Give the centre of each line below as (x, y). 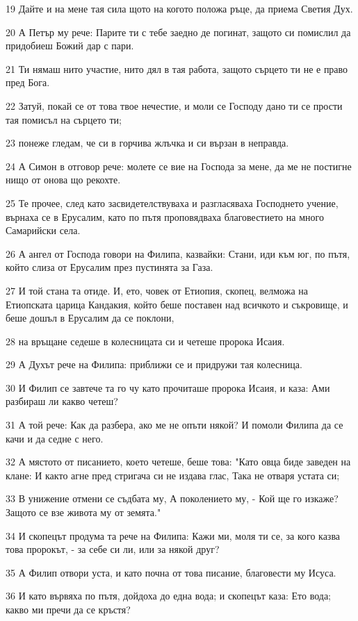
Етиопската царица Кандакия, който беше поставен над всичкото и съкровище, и (177, 304)
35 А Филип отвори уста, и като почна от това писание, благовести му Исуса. (171, 572)
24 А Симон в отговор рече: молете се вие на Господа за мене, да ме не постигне (179, 166)
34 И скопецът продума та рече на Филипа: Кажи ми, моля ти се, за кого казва (173, 535)
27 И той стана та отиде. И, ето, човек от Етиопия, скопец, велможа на (157, 290)
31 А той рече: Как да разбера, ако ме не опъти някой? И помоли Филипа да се (174, 425)
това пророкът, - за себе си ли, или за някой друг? (113, 549)
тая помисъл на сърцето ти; (64, 119)
